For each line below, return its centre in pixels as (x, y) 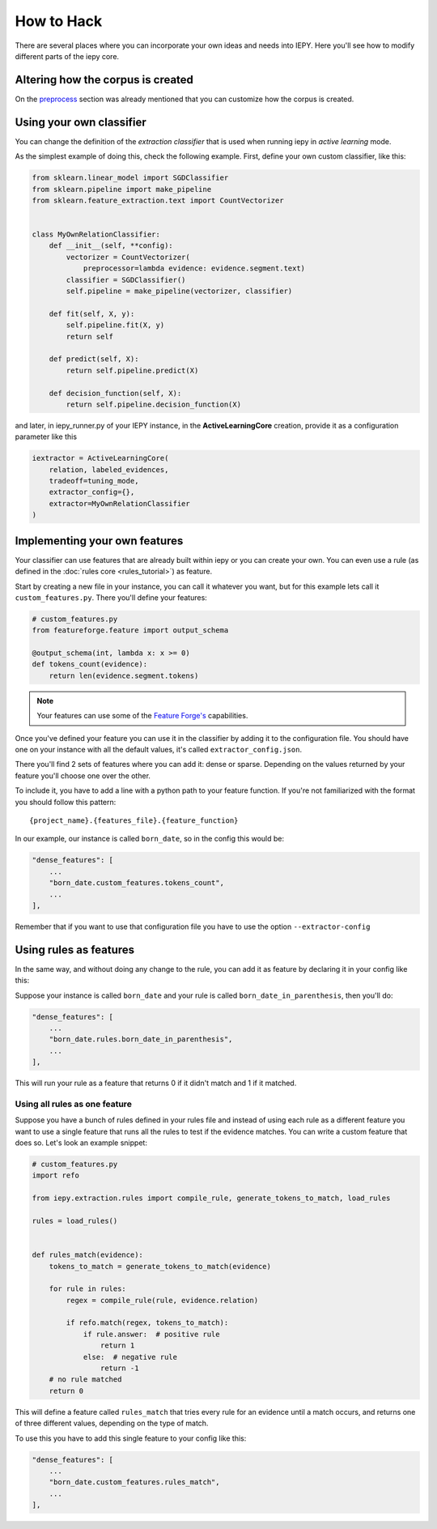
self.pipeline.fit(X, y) (115, 325)
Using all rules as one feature (74, 1104)
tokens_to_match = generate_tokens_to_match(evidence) (160, 1266)
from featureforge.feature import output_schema (130, 630)
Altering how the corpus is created (104, 80)
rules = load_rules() (75, 1220)
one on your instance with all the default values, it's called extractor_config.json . (159, 750)
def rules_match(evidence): (87, 1255)
